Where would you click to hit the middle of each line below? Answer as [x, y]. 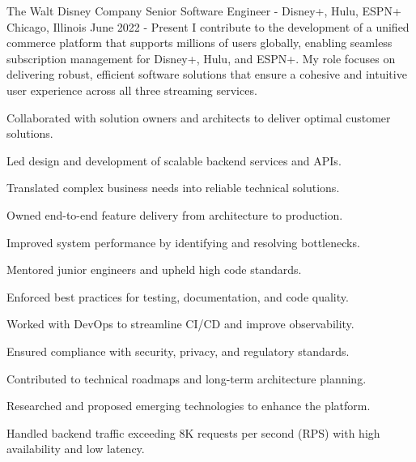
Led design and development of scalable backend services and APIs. [174, 160]
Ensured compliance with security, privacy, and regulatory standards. [178, 351]
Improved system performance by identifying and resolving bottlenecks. [183, 242]
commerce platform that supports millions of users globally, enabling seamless [200, 43]
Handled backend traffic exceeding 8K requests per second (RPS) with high [193, 432]
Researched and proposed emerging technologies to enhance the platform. [189, 406]
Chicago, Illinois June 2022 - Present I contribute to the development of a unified [208, 26]
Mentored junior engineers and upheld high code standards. [154, 269]
